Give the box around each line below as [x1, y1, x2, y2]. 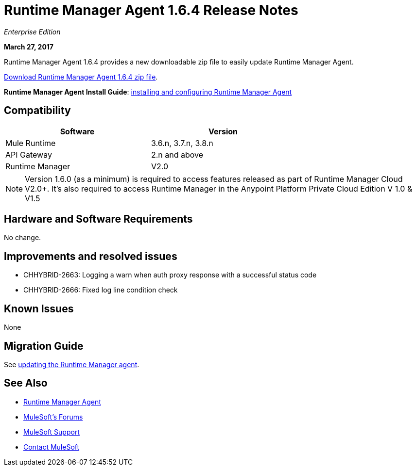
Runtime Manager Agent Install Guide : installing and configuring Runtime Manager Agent [4, 87, 292, 96]
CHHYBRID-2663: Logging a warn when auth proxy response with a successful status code [23, 271, 317, 279]
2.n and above [151, 149, 204, 160]
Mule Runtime [5, 138, 56, 148]
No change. [4, 233, 41, 242]
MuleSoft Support [23, 427, 80, 436]
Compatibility [4, 104, 71, 117]
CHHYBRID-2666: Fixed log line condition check [23, 286, 178, 294]
